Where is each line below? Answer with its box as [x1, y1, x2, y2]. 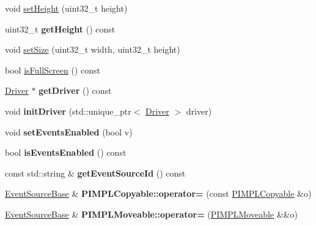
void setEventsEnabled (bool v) [5, 125, 133, 138]
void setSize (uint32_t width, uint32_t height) [5, 43, 180, 56]
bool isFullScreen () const [5, 63, 100, 76]
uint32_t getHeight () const [5, 22, 116, 35]
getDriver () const [39, 84, 112, 97]
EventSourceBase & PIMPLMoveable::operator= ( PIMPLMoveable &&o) [5, 207, 298, 220]
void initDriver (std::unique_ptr [5, 104, 131, 117]
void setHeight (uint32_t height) [5, 2, 128, 14]
